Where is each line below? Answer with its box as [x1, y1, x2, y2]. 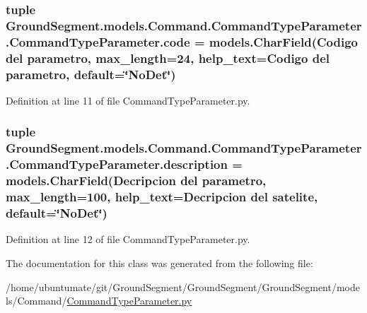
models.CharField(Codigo [209, 33, 358, 50]
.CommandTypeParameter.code [6, 33, 190, 50]
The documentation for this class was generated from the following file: [6, 255, 313, 270]
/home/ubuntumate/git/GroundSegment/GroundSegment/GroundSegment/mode [6, 279, 360, 294]
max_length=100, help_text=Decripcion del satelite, [6, 188, 318, 206]
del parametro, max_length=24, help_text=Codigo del [6, 49, 330, 66]
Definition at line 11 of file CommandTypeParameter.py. [6, 93, 250, 107]
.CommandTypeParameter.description [6, 155, 228, 173]
